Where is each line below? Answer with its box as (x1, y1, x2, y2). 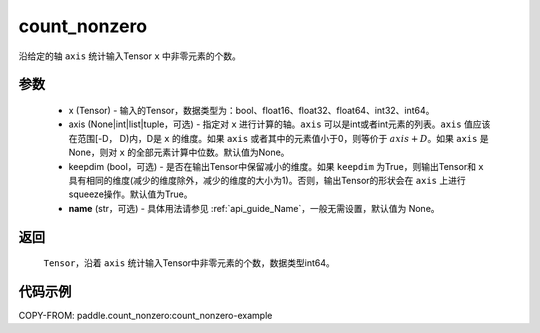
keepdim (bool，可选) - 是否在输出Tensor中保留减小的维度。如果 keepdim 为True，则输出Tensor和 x (68, 160, 484, 172)
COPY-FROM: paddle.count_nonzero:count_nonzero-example (18, 310, 273, 321)
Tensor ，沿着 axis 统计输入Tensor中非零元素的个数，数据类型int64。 (43, 257, 335, 269)
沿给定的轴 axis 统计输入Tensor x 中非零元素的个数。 (18, 50, 242, 62)
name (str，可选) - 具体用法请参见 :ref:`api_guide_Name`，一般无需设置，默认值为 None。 (68, 202, 440, 214)
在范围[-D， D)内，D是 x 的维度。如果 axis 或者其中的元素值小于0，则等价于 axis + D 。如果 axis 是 (68, 132, 489, 144)
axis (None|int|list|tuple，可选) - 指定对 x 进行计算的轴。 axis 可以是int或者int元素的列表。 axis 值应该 (68, 118, 491, 130)
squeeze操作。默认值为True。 (68, 188, 194, 200)
